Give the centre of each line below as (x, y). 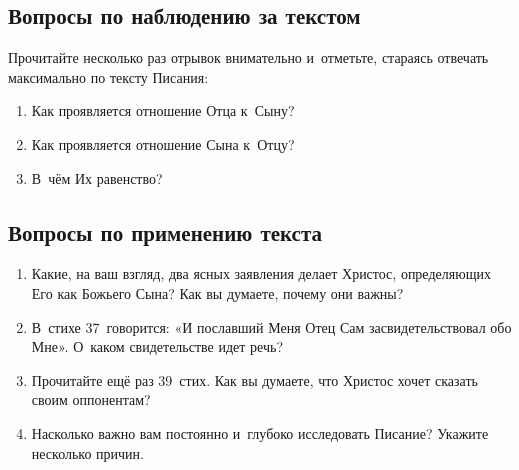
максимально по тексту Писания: (108, 76)
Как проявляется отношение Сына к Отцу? (163, 143)
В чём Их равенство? (97, 177)
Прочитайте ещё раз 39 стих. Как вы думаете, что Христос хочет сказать (254, 379)
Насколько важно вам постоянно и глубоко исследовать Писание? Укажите (260, 432)
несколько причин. (87, 452)
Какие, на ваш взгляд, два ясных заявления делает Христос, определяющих (261, 273)
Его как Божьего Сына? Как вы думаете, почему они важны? (217, 292)
